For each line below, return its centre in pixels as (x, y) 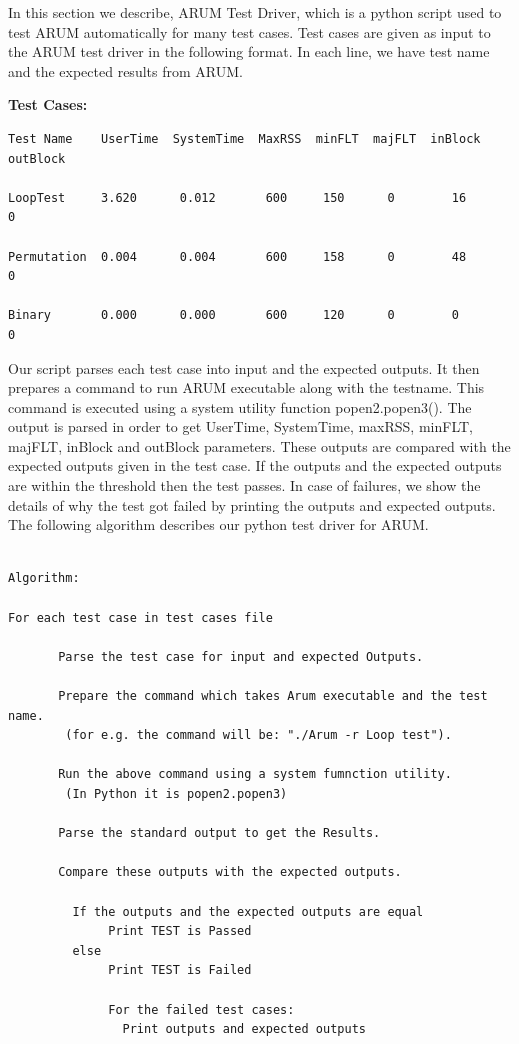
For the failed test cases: (201, 1009)
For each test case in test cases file (140, 617)
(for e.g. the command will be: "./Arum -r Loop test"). (258, 735)
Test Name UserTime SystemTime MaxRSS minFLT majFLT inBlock (244, 138)
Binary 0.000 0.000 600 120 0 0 (234, 315)
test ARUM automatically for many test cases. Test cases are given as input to (249, 31)
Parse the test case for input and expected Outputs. (241, 656)
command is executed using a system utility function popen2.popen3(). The (240, 406)
